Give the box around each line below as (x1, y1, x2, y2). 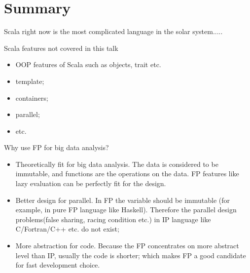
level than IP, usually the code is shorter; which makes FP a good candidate (15, 250, 246, 260)
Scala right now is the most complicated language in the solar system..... (4, 26, 223, 37)
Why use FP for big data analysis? (4, 142, 109, 153)
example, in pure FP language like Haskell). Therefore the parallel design (15, 204, 237, 215)
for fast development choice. (15, 260, 100, 270)
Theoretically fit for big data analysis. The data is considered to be (15, 158, 218, 169)
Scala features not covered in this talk (4, 42, 118, 53)
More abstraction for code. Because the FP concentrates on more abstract (15, 240, 239, 251)
